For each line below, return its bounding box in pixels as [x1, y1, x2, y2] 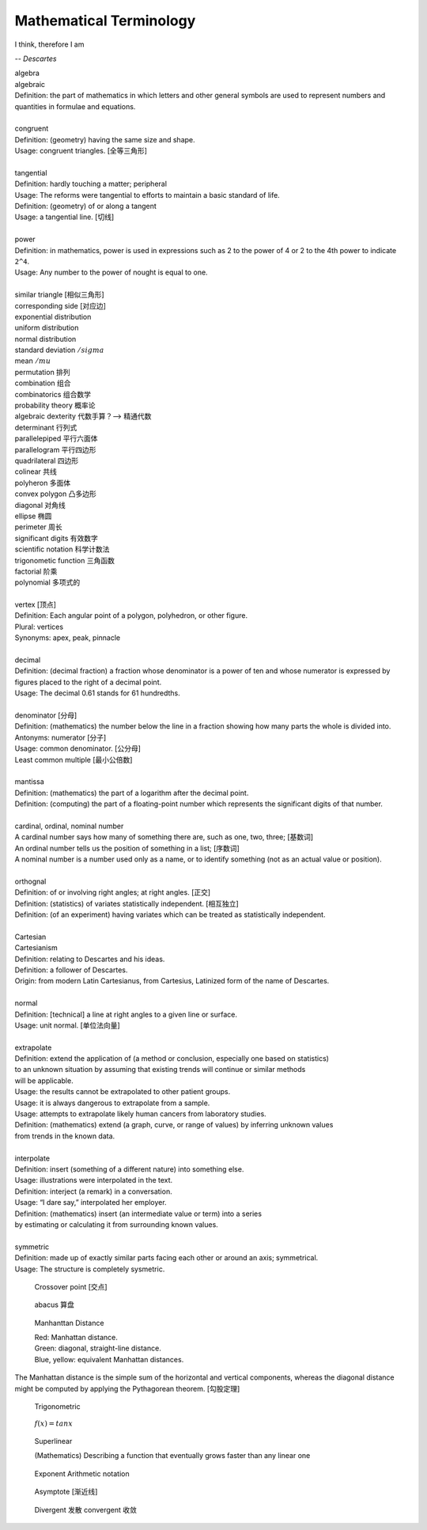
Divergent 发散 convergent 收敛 [34, 1505, 138, 1514]
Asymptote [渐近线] [34, 1487, 98, 1497]
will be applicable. [14, 1076, 74, 1085]
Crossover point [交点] [34, 1282, 108, 1291]
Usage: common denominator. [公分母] [14, 744, 142, 753]
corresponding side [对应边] [14, 301, 107, 310]
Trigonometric [34, 1402, 81, 1411]
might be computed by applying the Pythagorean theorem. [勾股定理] [14, 1384, 240, 1393]
